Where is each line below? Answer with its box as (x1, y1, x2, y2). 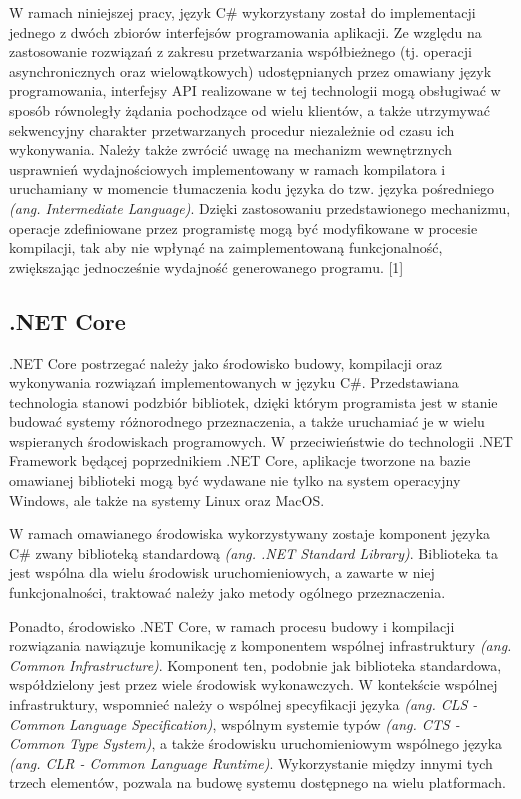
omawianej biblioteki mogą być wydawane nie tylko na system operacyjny (9, 470, 461, 491)
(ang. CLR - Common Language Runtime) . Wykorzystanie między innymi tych (9, 752, 493, 773)
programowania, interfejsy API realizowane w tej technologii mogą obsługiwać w (9, 80, 501, 101)
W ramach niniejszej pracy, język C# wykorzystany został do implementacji (9, 2, 476, 22)
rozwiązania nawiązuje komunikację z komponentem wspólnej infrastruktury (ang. (9, 635, 512, 656)
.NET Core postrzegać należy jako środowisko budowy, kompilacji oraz (9, 352, 443, 373)
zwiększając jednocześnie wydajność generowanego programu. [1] (9, 256, 404, 277)
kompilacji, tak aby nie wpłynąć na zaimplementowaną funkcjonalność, (9, 237, 443, 258)
